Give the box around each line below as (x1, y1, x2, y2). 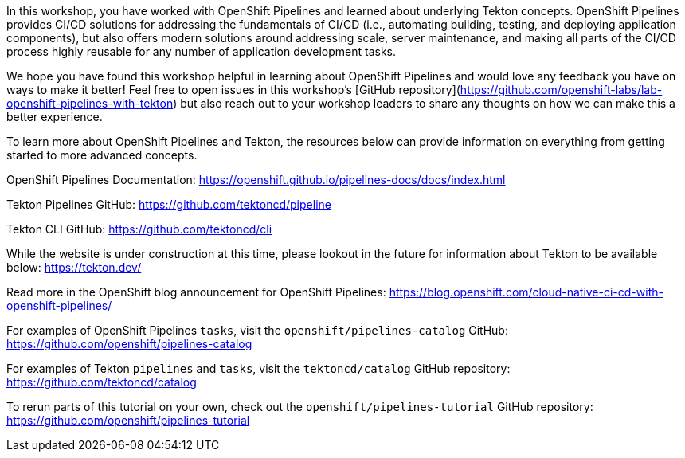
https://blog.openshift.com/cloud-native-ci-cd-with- (389, 285, 663, 299)
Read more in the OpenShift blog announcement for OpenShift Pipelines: (6, 285, 386, 299)
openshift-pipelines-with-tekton (6, 96, 174, 110)
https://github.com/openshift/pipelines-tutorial (6, 413, 250, 427)
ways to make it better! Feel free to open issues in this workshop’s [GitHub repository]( (6, 83, 460, 96)
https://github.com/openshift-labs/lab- (460, 83, 663, 96)
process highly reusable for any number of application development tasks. (6, 45, 397, 58)
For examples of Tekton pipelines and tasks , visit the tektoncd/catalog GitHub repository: (6, 362, 511, 375)
